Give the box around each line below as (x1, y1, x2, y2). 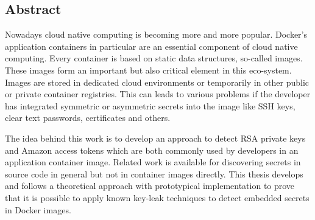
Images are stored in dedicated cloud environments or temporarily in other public (5, 75, 310, 88)
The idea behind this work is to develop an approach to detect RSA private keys (5, 131, 306, 144)
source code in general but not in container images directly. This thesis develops (5, 167, 303, 180)
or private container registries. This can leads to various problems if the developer (5, 88, 311, 100)
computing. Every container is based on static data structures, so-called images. (5, 52, 303, 64)
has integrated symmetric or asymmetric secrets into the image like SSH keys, (5, 99, 296, 112)
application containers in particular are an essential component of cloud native (5, 40, 298, 52)
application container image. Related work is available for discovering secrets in (5, 156, 301, 168)
